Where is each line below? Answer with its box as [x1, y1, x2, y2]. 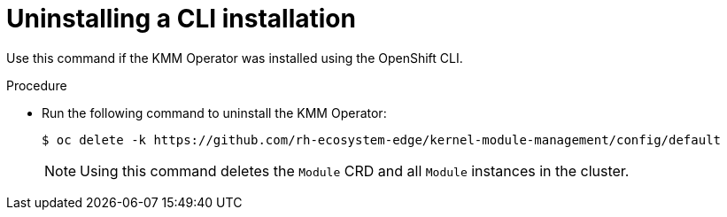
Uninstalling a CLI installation [6, 4, 356, 34]
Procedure [6, 77, 67, 93]
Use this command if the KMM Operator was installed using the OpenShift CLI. [6, 50, 463, 66]
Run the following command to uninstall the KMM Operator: [42, 105, 387, 120]
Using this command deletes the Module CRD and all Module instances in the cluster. [80, 161, 630, 180]
